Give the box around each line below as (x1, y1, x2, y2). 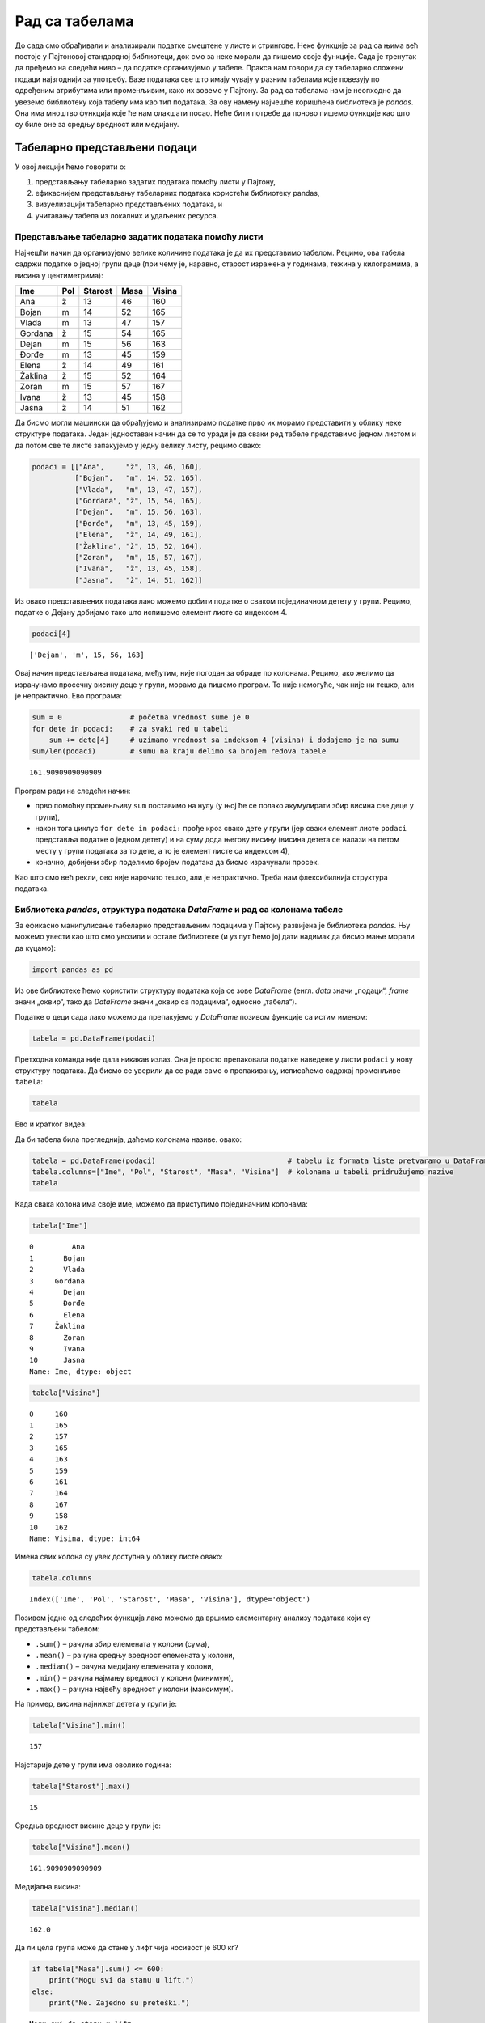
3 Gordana (29, 1276, 85, 1286)
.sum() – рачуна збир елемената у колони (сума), (35, 1639, 210, 1648)
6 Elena (29, 1310, 85, 1319)
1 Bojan (29, 1253, 85, 1262)
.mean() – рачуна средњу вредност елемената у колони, (35, 1650, 235, 1660)
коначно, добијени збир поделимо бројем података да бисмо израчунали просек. (35, 858, 319, 867)
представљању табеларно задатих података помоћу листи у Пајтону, (35, 176, 276, 186)
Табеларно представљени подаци (15, 141, 198, 155)
